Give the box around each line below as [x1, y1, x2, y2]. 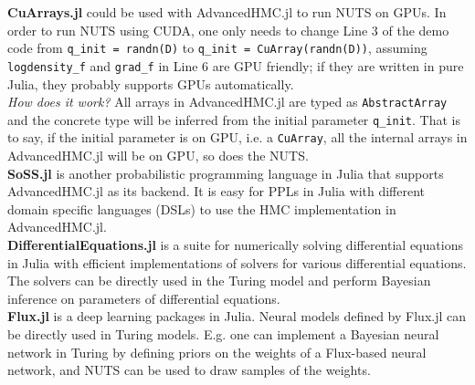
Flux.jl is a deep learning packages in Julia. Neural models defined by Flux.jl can [7, 307, 467, 326]
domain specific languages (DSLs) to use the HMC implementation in [7, 199, 396, 218]
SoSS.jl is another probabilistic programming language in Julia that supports [7, 163, 444, 182]
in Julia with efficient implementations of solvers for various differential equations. [7, 253, 467, 272]
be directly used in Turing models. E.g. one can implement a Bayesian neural [7, 325, 439, 343]
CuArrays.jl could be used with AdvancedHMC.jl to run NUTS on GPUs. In [7, 3, 447, 21]
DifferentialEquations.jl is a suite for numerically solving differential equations [7, 235, 463, 255]
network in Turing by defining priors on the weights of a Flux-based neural [7, 342, 427, 361]
